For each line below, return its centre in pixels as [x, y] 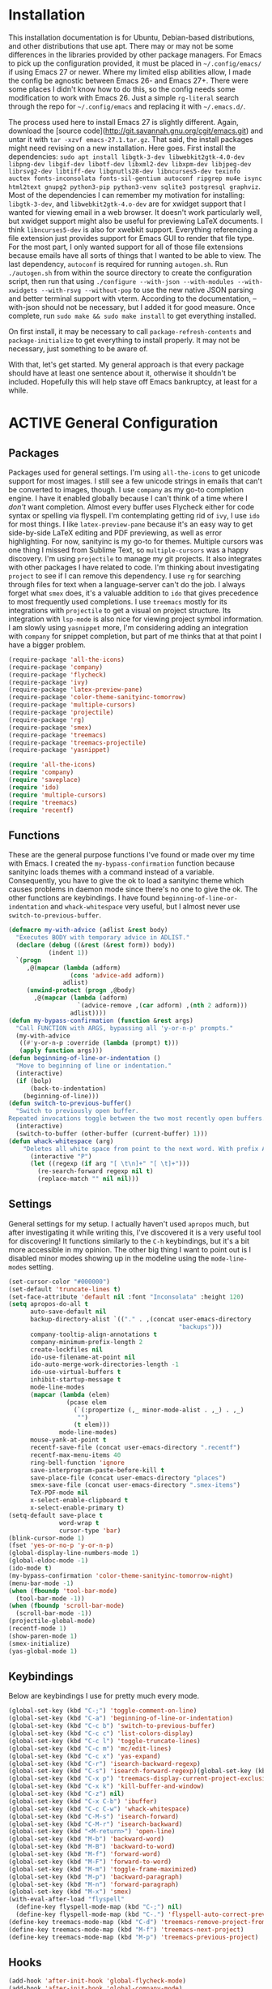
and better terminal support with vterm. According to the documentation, [130, 299]
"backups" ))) [200, 1327]
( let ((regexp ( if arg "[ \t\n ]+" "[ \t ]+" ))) [110, 1164]
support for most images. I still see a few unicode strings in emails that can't [136, 481]
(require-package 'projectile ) [61, 713]
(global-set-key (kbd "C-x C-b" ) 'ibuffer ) [83, 1801]
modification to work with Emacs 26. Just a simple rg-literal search [123, 97]
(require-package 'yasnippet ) [59, 750]
